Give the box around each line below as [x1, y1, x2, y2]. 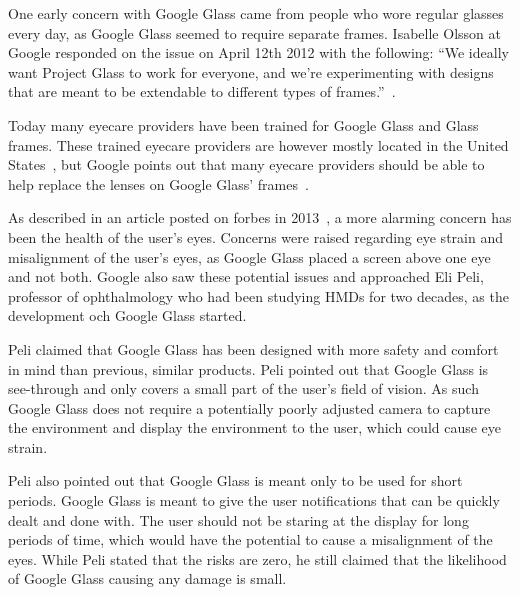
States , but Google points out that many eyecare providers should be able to [8, 154, 485, 175]
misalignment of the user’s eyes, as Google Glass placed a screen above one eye [8, 246, 491, 267]
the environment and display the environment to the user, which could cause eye [8, 417, 502, 438]
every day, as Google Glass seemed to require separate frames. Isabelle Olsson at [8, 22, 501, 43]
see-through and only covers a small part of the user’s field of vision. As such [8, 378, 479, 399]
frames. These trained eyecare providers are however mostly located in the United [8, 134, 509, 155]
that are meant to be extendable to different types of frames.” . [8, 81, 396, 102]
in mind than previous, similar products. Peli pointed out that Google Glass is [8, 358, 489, 379]
